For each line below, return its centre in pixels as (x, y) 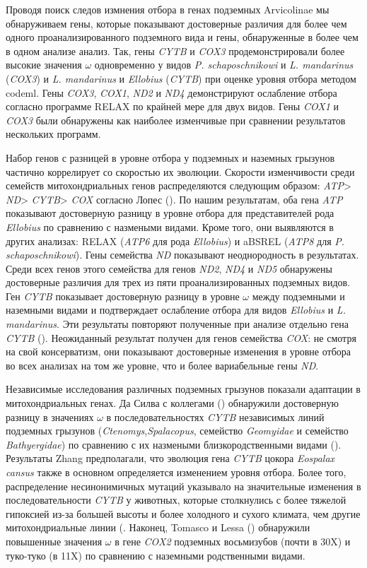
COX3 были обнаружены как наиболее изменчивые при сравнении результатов (176, 120)
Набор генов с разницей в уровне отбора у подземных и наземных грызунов (170, 157)
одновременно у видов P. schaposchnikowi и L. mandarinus (224, 65)
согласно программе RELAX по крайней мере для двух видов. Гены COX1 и (173, 106)
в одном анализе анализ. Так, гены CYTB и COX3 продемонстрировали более (175, 51)
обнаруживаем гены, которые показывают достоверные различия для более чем (176, 23)
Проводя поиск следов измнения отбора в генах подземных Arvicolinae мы (168, 9)
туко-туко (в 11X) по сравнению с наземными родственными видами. (156, 555)
